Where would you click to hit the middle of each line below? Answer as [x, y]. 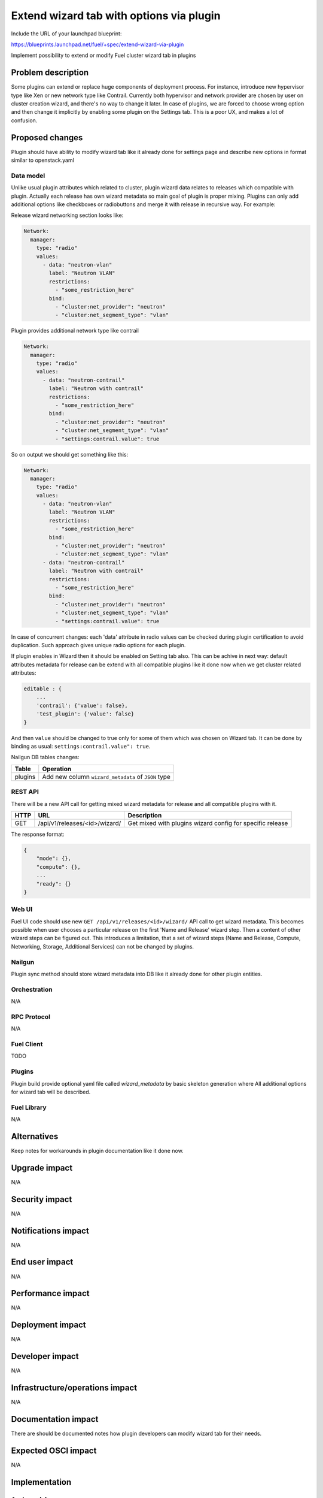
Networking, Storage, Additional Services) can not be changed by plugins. [103, 946]
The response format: [38, 834]
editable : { [43, 689]
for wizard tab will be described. [51, 1092]
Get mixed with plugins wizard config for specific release [208, 823]
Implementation [41, 1482]
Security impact [42, 1199]
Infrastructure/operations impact [74, 1388]
